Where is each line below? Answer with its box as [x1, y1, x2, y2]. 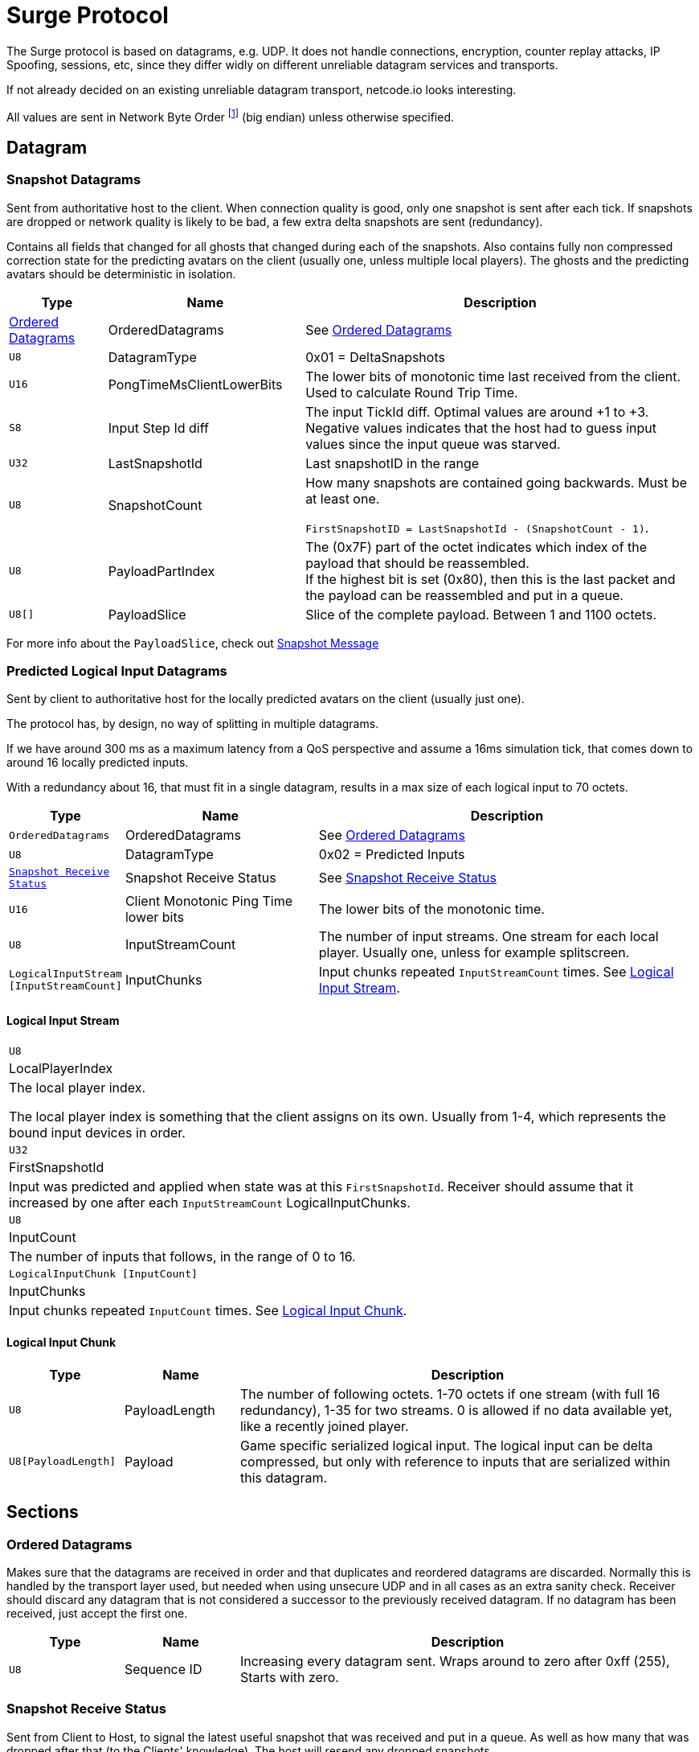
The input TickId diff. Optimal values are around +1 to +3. [305, 403, 649, 420]
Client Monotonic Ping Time [125, 893, 292, 910]
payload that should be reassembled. [305, 554, 529, 571]
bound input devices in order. [9, 1124, 186, 1141]
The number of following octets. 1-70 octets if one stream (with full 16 [239, 1385, 660, 1402]
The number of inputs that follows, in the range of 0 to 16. [9, 1248, 356, 1265]
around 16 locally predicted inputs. [6, 755, 189, 770]
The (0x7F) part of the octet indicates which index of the [305, 538, 648, 555]
